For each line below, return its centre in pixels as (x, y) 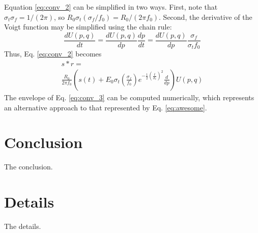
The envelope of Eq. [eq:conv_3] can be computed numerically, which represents (129, 97)
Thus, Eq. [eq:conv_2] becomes (53, 54)
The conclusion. (28, 167)
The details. (23, 226)
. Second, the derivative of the (206, 17)
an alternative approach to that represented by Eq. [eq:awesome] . (106, 107)
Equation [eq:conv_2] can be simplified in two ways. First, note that (111, 7)
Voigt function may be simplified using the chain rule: (88, 27)
